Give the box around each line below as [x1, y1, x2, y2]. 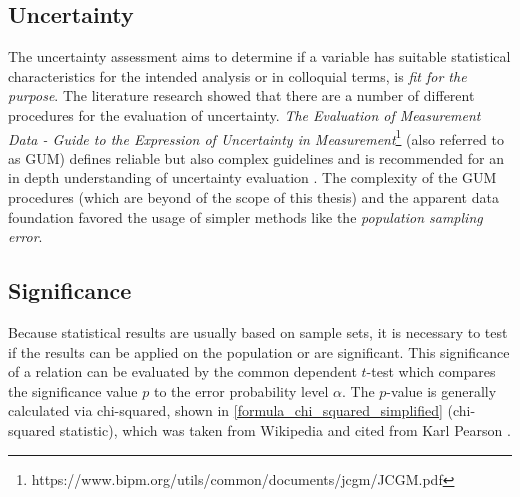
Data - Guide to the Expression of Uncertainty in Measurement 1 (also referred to [8, 125, 504, 149]
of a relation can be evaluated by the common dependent [8, 361, 357, 382]
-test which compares [366, 361, 496, 382]
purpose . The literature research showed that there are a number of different [8, 85, 475, 106]
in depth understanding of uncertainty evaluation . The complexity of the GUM [8, 167, 497, 188]
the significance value [8, 380, 138, 401]
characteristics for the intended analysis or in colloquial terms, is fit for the [8, 65, 467, 86]
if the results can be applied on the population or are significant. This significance [8, 341, 510, 362]
